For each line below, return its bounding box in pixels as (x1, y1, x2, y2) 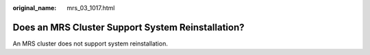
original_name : (12, 4, 57, 12)
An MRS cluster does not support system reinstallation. (12, 39, 168, 48)
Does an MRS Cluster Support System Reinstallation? (12, 21, 245, 33)
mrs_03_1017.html (66, 4, 115, 12)
